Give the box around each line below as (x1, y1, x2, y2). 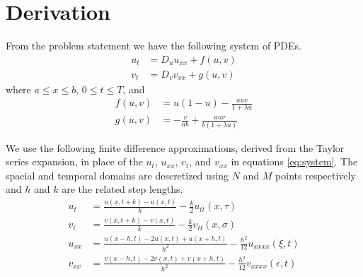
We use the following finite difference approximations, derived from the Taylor (6, 140, 345, 155)
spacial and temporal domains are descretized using (6, 167, 229, 182)
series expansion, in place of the (6, 154, 143, 169)
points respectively (275, 167, 356, 182)
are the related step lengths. (62, 182, 183, 196)
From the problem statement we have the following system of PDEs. (6, 38, 302, 53)
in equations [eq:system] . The (231, 154, 358, 169)
